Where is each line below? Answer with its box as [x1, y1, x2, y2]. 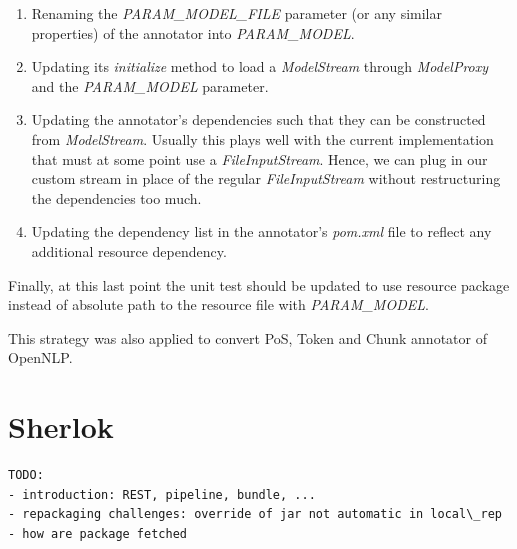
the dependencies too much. [31, 187, 202, 208]
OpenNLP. [8, 347, 73, 368]
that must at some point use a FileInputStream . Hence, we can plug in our [31, 148, 488, 169]
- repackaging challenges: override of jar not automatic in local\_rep [8, 507, 502, 522]
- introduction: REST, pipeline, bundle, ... [8, 487, 316, 502]
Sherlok [8, 406, 114, 447]
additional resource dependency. [31, 240, 227, 261]
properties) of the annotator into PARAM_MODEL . [31, 22, 355, 43]
